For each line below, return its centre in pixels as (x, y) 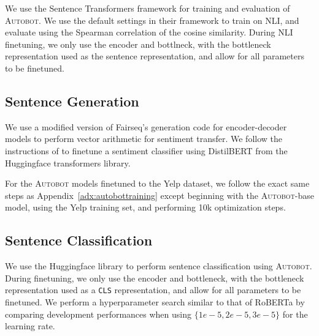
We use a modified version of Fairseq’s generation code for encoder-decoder (146, 126)
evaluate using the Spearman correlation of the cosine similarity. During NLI (149, 32)
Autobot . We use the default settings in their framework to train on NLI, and (152, 20)
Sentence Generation (72, 101)
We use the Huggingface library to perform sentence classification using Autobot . (159, 266)
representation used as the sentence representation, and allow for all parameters (155, 56)
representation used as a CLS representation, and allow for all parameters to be (153, 290)
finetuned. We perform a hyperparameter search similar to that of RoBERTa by (155, 301)
